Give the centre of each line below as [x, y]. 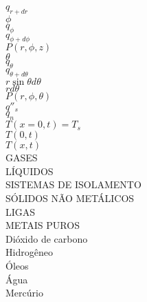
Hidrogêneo [29, 252]
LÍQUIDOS [30, 171]
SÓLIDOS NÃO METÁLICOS [70, 198]
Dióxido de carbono [47, 238]
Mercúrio [24, 293]
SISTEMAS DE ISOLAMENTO [73, 184]
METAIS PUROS [43, 225]
